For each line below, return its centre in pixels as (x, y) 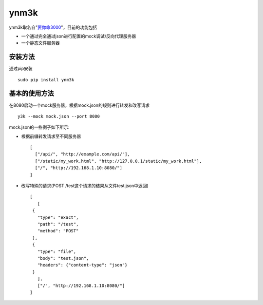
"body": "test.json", (63, 258)
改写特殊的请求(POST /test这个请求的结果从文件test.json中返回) (85, 186)
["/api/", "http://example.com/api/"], (82, 154)
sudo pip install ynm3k (46, 80)
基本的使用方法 (31, 93)
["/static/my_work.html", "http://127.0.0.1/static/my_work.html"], (118, 161)
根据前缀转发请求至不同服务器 (51, 136)
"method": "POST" (58, 231)
